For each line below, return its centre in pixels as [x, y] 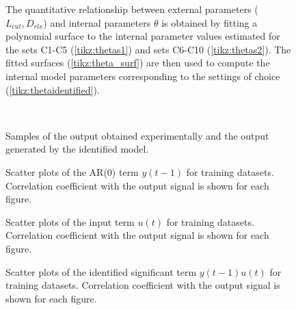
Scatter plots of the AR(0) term [72, 171]
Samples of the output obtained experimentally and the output [137, 135]
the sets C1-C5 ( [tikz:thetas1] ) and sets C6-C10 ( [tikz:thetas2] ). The [148, 49]
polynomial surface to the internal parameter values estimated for [143, 36]
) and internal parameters [97, 22]
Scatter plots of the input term [70, 221]
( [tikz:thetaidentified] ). [53, 89]
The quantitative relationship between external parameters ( [132, 9]
